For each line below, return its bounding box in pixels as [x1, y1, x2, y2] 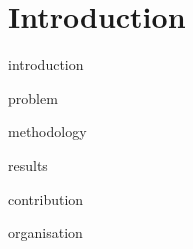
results [8, 154, 48, 175]
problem [8, 87, 58, 108]
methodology [8, 121, 87, 142]
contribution [8, 188, 84, 209]
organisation [8, 222, 83, 243]
